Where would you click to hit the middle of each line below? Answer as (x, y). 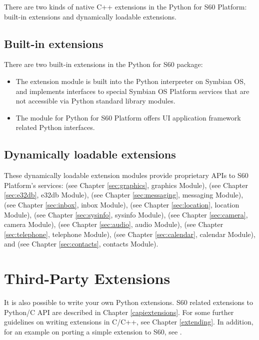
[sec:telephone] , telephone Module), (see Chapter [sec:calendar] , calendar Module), (130, 234)
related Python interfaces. (55, 127)
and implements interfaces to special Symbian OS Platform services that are (132, 91)
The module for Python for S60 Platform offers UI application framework (128, 117)
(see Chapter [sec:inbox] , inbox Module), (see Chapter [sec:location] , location (122, 204)
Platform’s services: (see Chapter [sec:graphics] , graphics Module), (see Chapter (126, 185)
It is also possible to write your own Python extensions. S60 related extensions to (128, 302)
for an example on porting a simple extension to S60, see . (93, 331)
